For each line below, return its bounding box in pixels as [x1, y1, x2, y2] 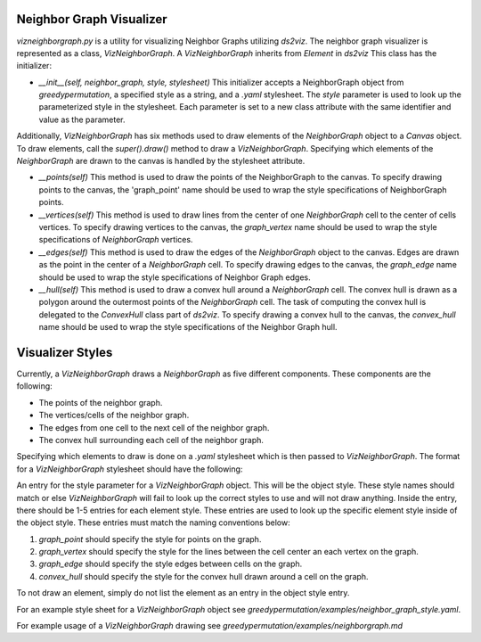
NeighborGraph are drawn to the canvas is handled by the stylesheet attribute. [16, 156, 306, 167]
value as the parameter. [38, 114, 126, 125]
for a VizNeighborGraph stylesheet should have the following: [16, 464, 243, 474]
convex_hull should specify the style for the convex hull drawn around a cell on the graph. [38, 571, 369, 581]
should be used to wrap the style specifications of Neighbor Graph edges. [38, 272, 311, 283]
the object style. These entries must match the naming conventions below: [16, 517, 290, 528]
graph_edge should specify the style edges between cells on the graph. [38, 558, 303, 570]
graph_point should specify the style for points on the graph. [38, 533, 262, 544]
